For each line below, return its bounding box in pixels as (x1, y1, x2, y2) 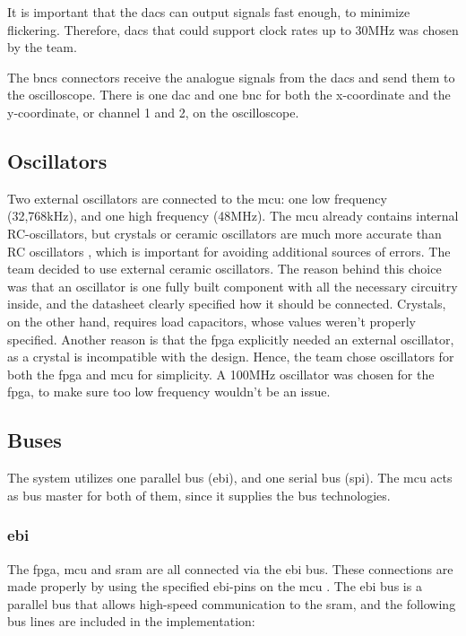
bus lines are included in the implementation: (7, 612, 255, 631)
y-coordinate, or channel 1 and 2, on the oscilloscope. (7, 102, 299, 121)
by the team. (7, 38, 77, 57)
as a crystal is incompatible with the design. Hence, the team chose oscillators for (7, 347, 454, 366)
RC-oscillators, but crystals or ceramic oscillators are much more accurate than (7, 223, 442, 242)
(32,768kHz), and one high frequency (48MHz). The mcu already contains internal (7, 206, 459, 225)
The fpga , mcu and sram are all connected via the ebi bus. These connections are (7, 559, 453, 578)
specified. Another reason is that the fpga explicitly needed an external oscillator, (7, 329, 454, 348)
